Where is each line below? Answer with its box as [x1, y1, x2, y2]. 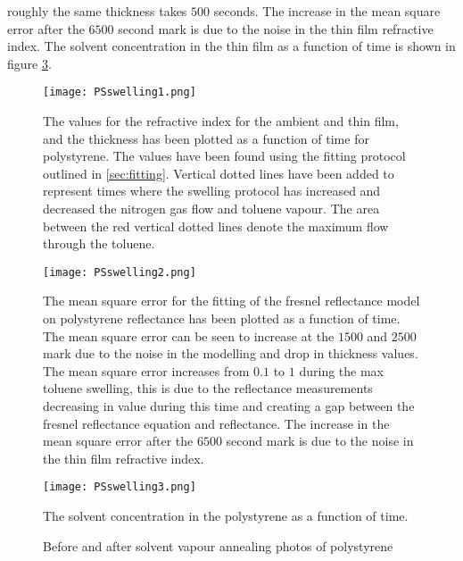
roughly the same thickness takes [7, 2, 187, 20]
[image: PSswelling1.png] [43, 86, 196, 99]
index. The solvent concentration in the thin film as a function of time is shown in [7, 37, 456, 55]
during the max [299, 361, 384, 380]
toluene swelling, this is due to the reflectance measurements [43, 379, 373, 398]
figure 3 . [7, 54, 52, 72]
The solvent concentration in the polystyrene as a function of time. [43, 507, 409, 525]
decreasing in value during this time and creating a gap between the [43, 397, 415, 414]
